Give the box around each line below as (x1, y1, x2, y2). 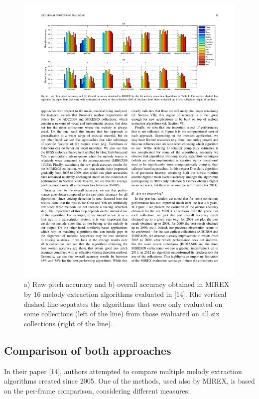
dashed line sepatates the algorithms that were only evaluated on (24, 298, 223, 309)
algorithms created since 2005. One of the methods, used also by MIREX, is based (4, 376, 255, 386)
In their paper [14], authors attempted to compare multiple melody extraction (4, 366, 242, 376)
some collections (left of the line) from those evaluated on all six (24, 308, 220, 319)
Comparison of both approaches (4, 342, 171, 358)
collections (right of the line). (24, 318, 113, 328)
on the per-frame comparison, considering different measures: (4, 385, 190, 396)
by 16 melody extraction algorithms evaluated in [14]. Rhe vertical (24, 289, 227, 299)
